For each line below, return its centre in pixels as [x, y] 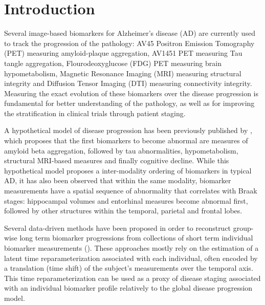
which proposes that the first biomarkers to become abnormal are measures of [126, 140]
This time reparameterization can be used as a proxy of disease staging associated [132, 278]
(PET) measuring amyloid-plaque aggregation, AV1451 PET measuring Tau [123, 53]
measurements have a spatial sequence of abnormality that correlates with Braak [131, 191]
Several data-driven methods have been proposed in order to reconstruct [118, 227]
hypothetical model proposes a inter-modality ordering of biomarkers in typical [128, 170]
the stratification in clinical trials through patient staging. [95, 113]
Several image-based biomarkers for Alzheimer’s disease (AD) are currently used [130, 33]
